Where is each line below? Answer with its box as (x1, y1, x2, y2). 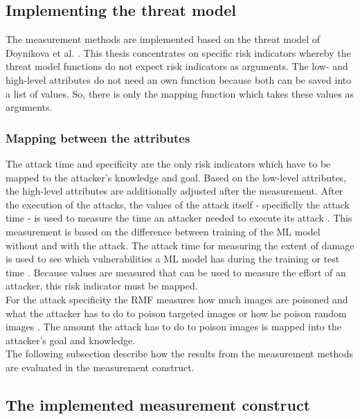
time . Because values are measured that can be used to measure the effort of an (6, 265, 346, 279)
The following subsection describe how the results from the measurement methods (6, 346, 353, 361)
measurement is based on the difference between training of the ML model (6, 224, 321, 238)
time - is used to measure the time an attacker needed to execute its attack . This (6, 211, 352, 225)
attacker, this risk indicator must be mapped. (6, 278, 198, 293)
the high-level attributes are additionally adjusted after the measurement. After (6, 184, 343, 198)
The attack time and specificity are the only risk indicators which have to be (6, 156, 331, 170)
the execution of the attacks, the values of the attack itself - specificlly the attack (6, 197, 350, 211)
